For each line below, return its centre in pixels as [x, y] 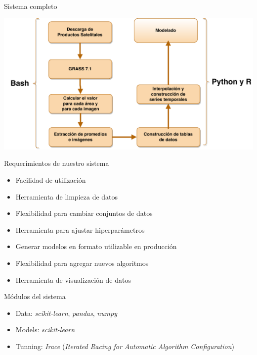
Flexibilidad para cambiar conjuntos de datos [84, 213]
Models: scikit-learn [45, 330]
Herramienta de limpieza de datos [67, 196]
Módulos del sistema [35, 296]
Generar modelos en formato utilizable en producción [96, 246]
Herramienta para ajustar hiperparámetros [80, 229]
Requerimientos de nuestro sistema [57, 163]
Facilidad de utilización [51, 180]
